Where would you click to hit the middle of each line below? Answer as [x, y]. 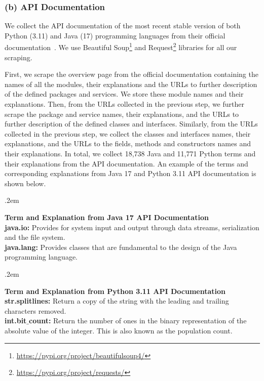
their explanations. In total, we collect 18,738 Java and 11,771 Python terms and [130, 153]
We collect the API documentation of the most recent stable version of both [123, 26]
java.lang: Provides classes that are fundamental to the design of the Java [121, 247]
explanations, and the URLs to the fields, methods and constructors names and [128, 143]
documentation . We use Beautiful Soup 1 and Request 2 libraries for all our [121, 47]
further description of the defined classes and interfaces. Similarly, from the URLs [131, 124]
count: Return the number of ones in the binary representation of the [138, 321]
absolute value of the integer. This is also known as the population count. [119, 330]
